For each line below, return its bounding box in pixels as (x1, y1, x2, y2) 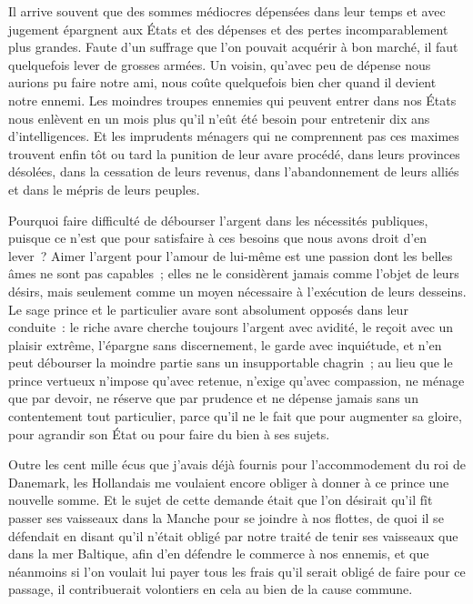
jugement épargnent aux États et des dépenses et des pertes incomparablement (8, 19, 448, 38)
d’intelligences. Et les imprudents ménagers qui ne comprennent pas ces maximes (8, 126, 459, 146)
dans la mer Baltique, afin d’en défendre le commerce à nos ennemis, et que (8, 544, 429, 563)
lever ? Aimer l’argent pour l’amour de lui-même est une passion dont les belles (8, 246, 453, 265)
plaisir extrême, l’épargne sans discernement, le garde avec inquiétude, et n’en (8, 335, 442, 354)
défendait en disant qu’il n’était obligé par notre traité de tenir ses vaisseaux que (8, 526, 458, 545)
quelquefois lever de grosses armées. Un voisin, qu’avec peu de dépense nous (8, 55, 431, 74)
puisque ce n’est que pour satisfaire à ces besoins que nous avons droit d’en (8, 228, 428, 247)
